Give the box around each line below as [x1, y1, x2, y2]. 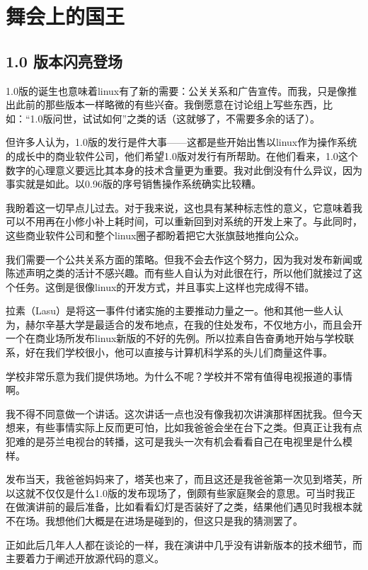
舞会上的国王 [6, 1, 125, 30]
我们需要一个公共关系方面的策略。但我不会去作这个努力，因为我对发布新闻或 [6, 251, 362, 266]
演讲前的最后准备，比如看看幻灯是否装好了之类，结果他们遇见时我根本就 [25, 499, 362, 514]
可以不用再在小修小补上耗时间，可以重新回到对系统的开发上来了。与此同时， [6, 214, 362, 229]
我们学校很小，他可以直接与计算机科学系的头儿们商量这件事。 [45, 345, 333, 360]
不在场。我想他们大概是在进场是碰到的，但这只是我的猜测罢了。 [6, 513, 303, 528]
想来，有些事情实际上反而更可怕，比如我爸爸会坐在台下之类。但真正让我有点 [6, 420, 362, 435]
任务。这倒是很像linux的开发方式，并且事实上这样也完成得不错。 [15, 279, 315, 294]
